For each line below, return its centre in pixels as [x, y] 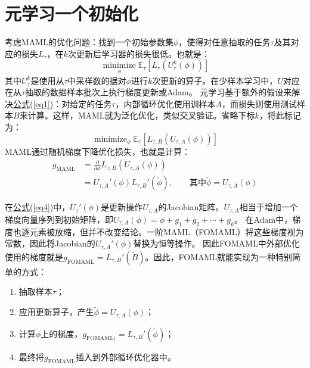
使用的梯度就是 [34, 256]
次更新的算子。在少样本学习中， [215, 80]
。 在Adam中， [263, 219]
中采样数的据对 [97, 80]
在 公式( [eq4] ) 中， [38, 207]
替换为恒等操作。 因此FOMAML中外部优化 [216, 243]
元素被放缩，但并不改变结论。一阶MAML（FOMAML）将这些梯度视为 [167, 231]
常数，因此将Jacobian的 [50, 243]
